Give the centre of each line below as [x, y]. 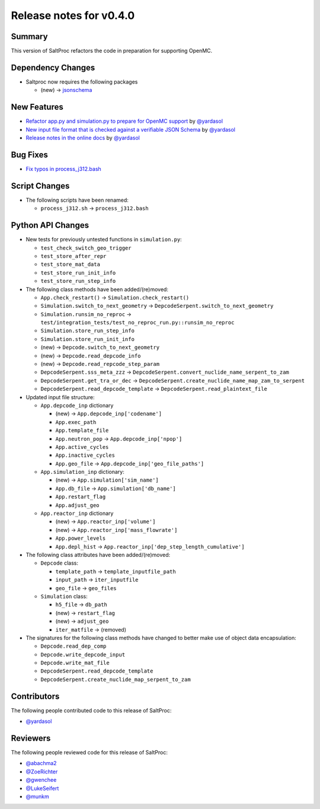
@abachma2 [41, 763]
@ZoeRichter [42, 772]
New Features [37, 107]
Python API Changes [50, 225]
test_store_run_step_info [78, 281]
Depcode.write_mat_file [75, 663]
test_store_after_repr [73, 256]
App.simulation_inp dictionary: [82, 472]
